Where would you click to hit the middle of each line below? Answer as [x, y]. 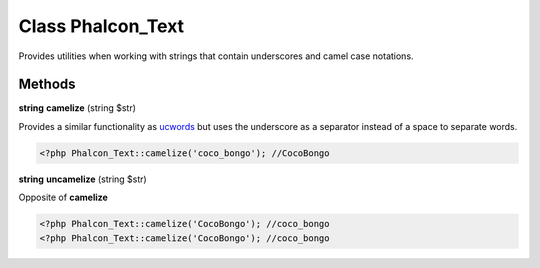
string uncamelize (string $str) [82, 179]
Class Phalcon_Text [101, 26]
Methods [47, 84]
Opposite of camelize [63, 197]
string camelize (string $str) [77, 108]
